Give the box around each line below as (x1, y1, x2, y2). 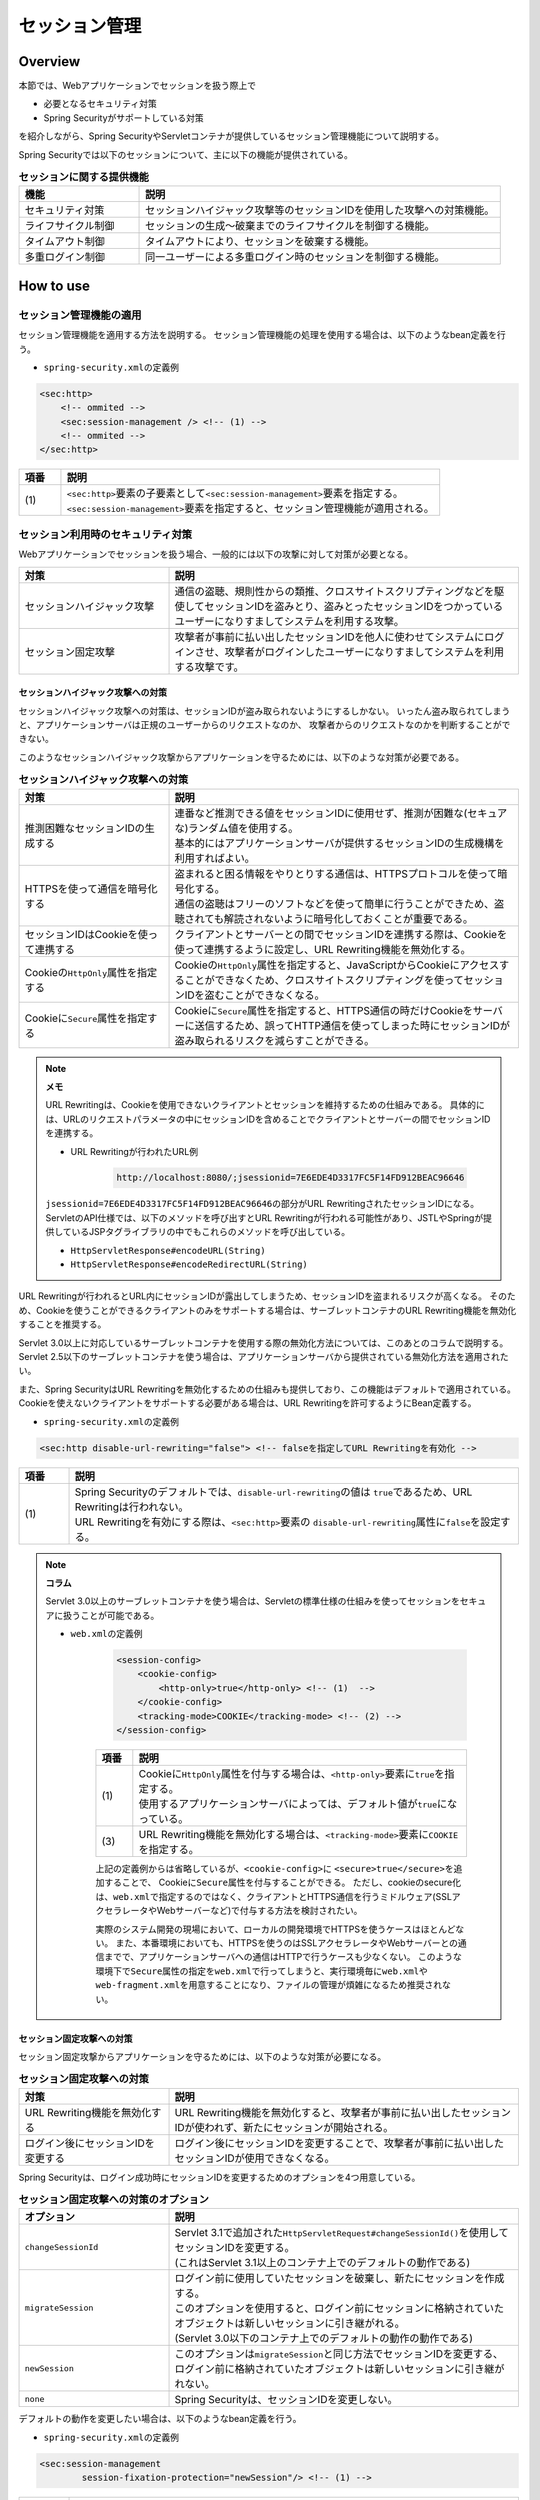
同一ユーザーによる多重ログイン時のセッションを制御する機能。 (145, 250, 445, 264)
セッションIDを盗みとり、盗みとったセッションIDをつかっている (203, 599, 504, 613)
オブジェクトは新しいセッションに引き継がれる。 (174, 2316, 405, 2330)
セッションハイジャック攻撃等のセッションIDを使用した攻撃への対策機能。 (145, 203, 495, 217)
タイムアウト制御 (24, 235, 105, 249)
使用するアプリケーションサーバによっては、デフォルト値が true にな (138, 1797, 458, 1810)
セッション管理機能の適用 (18, 308, 142, 322)
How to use (18, 277, 90, 294)
